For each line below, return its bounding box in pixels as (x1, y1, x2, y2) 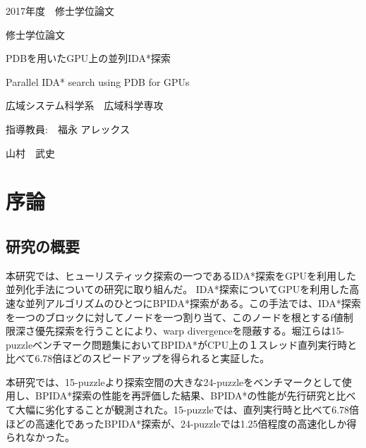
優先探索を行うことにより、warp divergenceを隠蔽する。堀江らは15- (35, 323, 345, 338)
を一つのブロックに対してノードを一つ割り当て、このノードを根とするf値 (6, 309, 343, 324)
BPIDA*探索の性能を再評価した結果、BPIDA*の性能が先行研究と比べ (35, 388, 356, 403)
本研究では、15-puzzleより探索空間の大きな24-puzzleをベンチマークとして (6, 374, 342, 389)
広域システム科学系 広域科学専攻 (6, 98, 164, 113)
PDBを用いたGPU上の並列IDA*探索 (6, 51, 171, 66)
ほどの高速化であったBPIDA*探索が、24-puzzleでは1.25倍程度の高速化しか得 (6, 416, 357, 430)
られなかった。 (6, 430, 75, 444)
